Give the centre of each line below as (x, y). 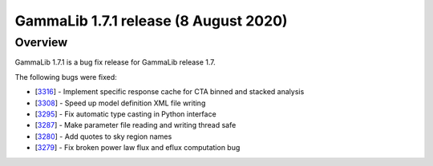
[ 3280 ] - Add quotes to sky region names (103, 136)
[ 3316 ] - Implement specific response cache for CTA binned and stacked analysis (170, 92)
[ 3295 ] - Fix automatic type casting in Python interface (125, 114)
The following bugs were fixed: (66, 77)
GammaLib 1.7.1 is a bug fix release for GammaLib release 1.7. (115, 62)
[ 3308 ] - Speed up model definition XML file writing (120, 103)
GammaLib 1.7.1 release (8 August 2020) (151, 21)
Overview (41, 42)
